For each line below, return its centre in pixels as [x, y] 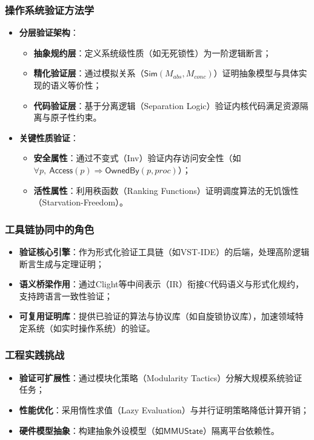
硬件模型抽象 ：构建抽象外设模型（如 [91, 430]
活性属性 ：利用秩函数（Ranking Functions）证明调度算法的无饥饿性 [166, 190]
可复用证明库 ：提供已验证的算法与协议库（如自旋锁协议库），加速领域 [157, 316]
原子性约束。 [76, 117]
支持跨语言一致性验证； [66, 295]
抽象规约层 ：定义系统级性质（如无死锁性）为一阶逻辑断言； [152, 52]
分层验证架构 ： [49, 32]
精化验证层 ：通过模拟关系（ [89, 73]
